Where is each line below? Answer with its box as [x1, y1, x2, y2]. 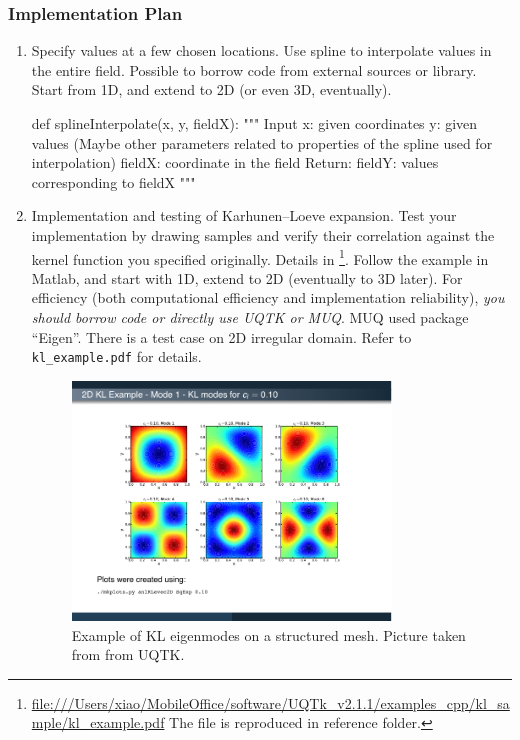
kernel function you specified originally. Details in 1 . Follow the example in [31, 245, 489, 269]
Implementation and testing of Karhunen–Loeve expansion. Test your [31, 205, 457, 226]
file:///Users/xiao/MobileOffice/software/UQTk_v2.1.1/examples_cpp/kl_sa [31, 692, 510, 713]
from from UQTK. [71, 644, 185, 665]
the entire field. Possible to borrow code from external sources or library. [31, 59, 477, 80]
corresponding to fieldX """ [31, 171, 196, 192]
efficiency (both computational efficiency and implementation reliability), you [31, 287, 505, 308]
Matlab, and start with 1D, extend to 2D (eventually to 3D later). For [31, 267, 463, 288]
